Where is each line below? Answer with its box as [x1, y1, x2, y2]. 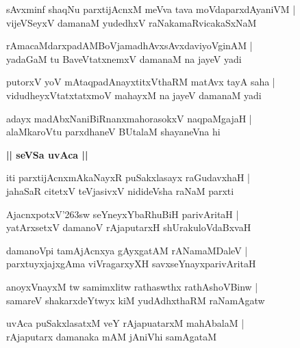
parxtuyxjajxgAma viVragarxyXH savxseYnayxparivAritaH [6, 256, 256, 271]
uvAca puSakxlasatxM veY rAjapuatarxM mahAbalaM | [6, 316, 245, 330]
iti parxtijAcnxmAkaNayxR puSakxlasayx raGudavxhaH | [6, 170, 250, 185]
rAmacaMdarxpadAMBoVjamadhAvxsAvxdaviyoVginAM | [6, 38, 253, 53]
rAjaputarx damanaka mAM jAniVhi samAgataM [6, 329, 217, 343]
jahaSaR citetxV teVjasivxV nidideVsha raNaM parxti [6, 183, 234, 198]
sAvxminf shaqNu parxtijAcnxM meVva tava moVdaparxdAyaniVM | [6, 2, 296, 16]
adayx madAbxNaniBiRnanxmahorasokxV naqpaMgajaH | [6, 111, 252, 125]
